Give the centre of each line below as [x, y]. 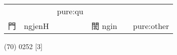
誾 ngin [104, 26]
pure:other [151, 26]
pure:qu [70, 11]
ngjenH [37, 26]
